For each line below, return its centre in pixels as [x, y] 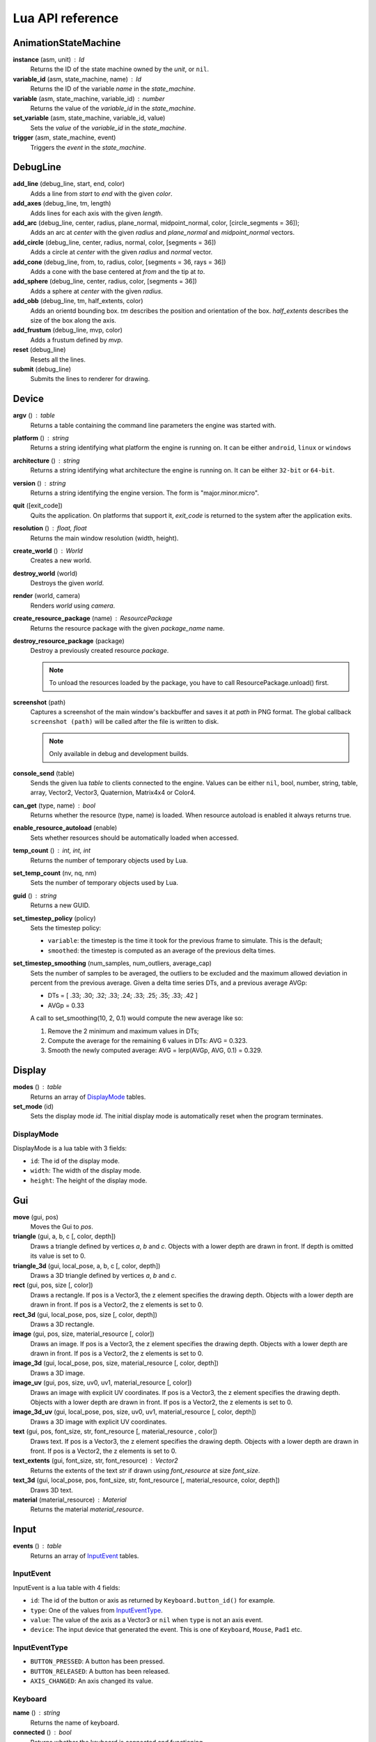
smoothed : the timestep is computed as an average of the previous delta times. [162, 950]
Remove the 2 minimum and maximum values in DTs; [123, 1031]
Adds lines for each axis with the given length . [96, 213]
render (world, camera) [47, 596]
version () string [39, 483]
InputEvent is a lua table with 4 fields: [66, 1587]
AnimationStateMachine [67, 43]
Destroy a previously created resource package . [100, 651]
